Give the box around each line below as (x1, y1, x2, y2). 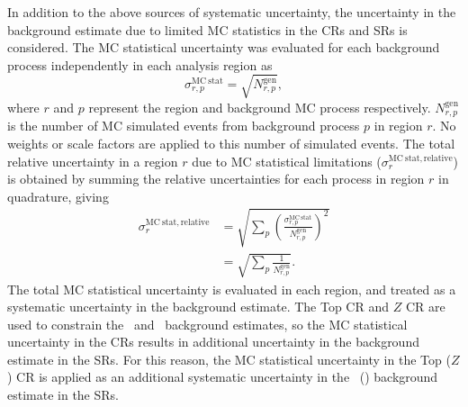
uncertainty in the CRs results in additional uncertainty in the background (7, 332, 419, 351)
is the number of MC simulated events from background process (7, 116, 360, 135)
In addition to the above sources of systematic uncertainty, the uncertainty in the (7, 3, 456, 21)
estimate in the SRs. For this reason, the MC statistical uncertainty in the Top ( (7, 349, 451, 368)
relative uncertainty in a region (7, 151, 178, 170)
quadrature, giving (7, 186, 109, 205)
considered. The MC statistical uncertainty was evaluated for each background (7, 38, 440, 57)
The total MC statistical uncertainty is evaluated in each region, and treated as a (7, 279, 456, 298)
